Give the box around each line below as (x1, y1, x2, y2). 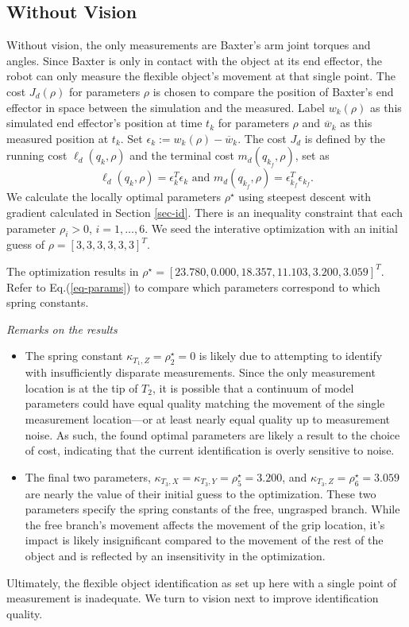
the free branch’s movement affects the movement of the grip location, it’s (25, 516, 385, 532)
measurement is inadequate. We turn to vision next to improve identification (6, 590, 379, 606)
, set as (295, 147, 330, 164)
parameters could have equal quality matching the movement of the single (25, 395, 385, 412)
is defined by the (304, 130, 385, 146)
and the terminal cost (129, 147, 234, 164)
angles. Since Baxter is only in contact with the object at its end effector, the (6, 52, 382, 68)
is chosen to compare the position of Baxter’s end (152, 83, 394, 99)
